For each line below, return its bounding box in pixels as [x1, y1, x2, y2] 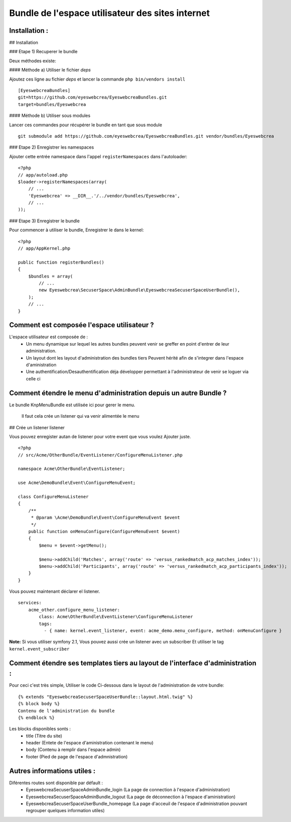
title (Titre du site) [26, 732, 62, 738]
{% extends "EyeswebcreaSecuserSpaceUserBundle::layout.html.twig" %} [18, 694, 193, 700]
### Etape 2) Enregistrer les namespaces [9, 144, 94, 150]
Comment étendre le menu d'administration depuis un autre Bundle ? [9, 388, 227, 397]
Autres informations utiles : [9, 766, 96, 775]
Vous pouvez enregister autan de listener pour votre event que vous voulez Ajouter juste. [9, 433, 191, 440]
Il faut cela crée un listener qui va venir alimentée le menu [21, 413, 140, 419]
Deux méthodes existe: [9, 58, 57, 64]
